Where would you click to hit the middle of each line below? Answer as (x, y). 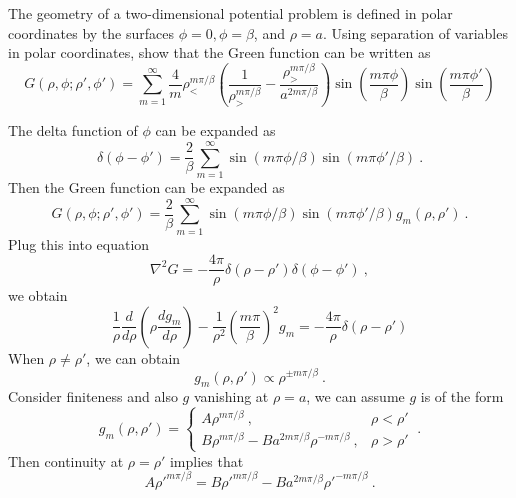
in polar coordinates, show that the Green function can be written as (219, 52)
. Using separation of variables (415, 32)
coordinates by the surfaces (91, 32)
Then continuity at (66, 460)
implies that (206, 460)
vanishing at (231, 396)
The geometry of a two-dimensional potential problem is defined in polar (230, 13)
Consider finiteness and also (93, 396)
